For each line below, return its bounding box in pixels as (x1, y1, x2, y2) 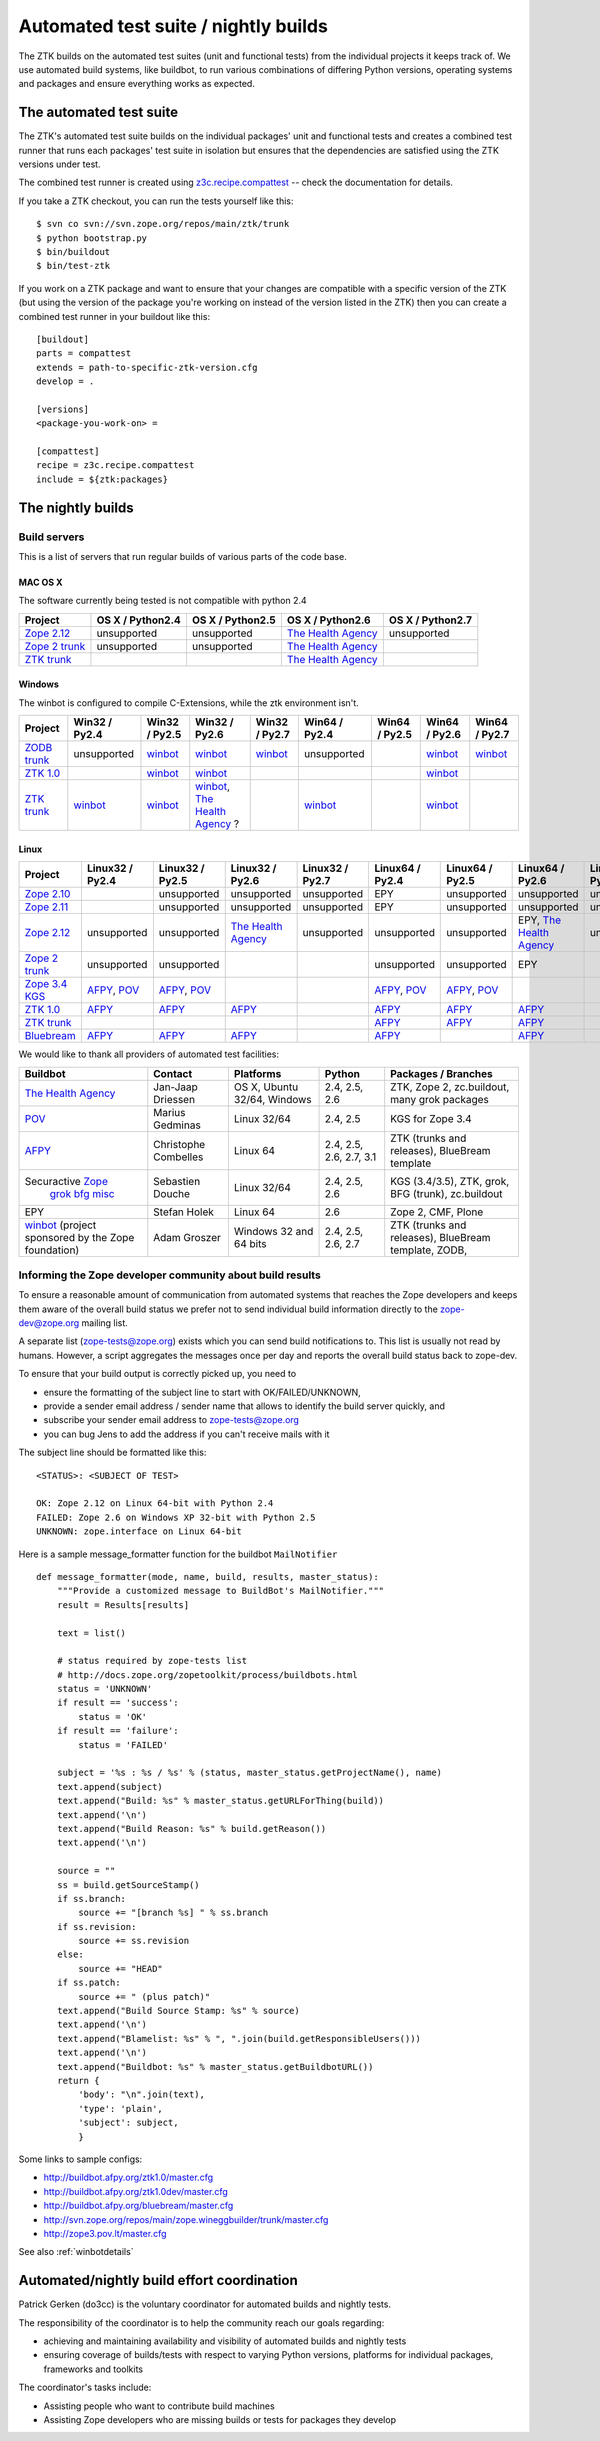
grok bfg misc (49, 1186, 115, 1200)
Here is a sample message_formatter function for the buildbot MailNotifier (18, 1548, 338, 1560)
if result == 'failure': (56, 1725, 179, 1737)
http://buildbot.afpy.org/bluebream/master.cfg (43, 2200, 234, 2212)
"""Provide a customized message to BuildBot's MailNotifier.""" (56, 1585, 385, 1597)
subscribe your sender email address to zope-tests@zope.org (43, 1414, 300, 1426)
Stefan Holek (153, 1205, 215, 1219)
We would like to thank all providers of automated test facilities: (18, 1048, 280, 1060)
